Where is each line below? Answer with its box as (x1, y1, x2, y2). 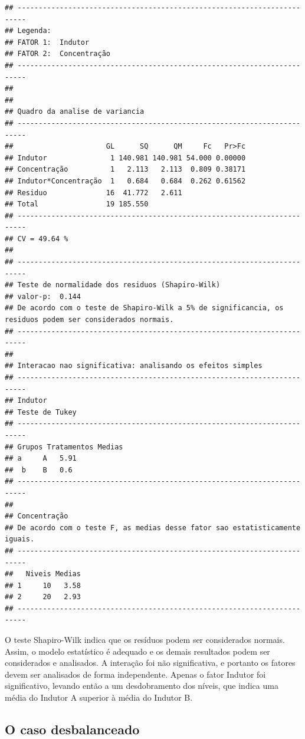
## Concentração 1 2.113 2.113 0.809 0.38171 (5, 165, 246, 174)
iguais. (5, 535, 35, 544)
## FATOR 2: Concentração (5, 50, 110, 58)
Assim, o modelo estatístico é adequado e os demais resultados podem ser (5, 645, 270, 657)
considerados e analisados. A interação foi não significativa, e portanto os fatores (5, 656, 296, 669)
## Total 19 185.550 (5, 200, 149, 209)
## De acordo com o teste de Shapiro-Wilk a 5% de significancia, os (5, 304, 284, 313)
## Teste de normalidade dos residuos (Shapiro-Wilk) (5, 281, 221, 290)
